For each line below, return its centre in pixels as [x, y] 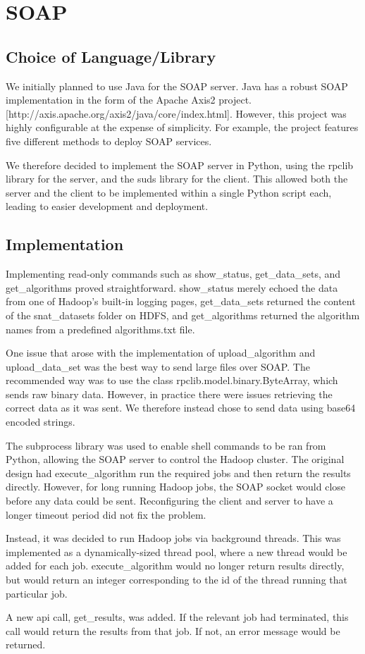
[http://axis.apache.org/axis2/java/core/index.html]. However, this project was [176, 113]
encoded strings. [41, 422]
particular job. [37, 593]
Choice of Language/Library [111, 56]
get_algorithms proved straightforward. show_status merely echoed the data [172, 287]
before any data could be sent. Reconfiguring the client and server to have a [169, 501]
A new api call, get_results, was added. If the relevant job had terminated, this [177, 617]
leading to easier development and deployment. [107, 206]
